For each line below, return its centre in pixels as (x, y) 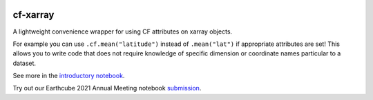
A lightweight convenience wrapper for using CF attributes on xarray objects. (123, 32)
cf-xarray (34, 15)
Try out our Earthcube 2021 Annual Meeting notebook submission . (107, 88)
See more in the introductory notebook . (69, 76)
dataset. (25, 63)
